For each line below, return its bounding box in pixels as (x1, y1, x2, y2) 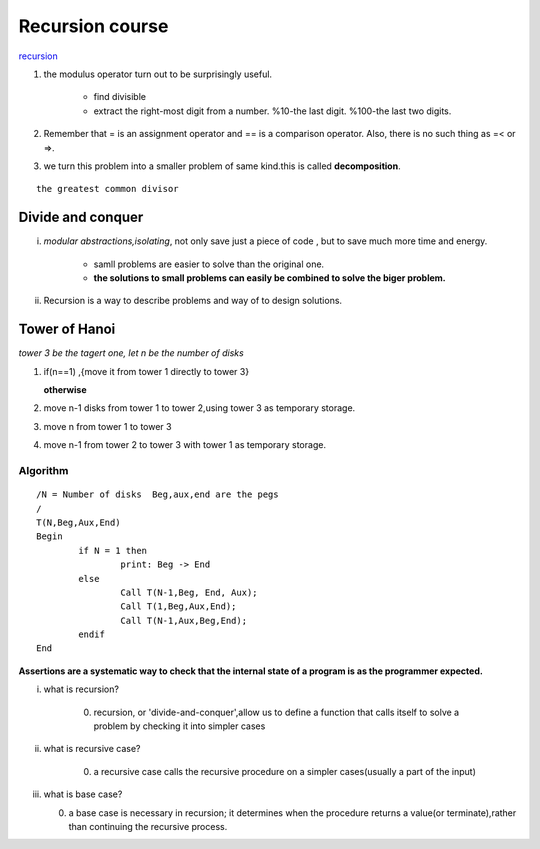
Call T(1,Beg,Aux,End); (120, 601, 237, 612)
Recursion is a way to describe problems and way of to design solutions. (43, 295, 343, 307)
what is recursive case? (43, 743, 141, 755)
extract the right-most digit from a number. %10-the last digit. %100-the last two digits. (93, 105, 452, 117)
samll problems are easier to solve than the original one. (93, 258, 325, 270)
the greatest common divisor (36, 183, 179, 195)
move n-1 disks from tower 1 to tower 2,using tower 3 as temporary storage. (43, 402, 356, 414)
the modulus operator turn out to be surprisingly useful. (43, 68, 273, 80)
